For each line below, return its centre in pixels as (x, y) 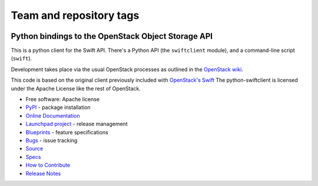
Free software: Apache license (63, 99)
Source (34, 149)
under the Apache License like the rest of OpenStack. (76, 88)
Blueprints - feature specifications (67, 132)
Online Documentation (53, 115)
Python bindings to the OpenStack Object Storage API (112, 36)
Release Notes (43, 173)
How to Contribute (48, 165)
